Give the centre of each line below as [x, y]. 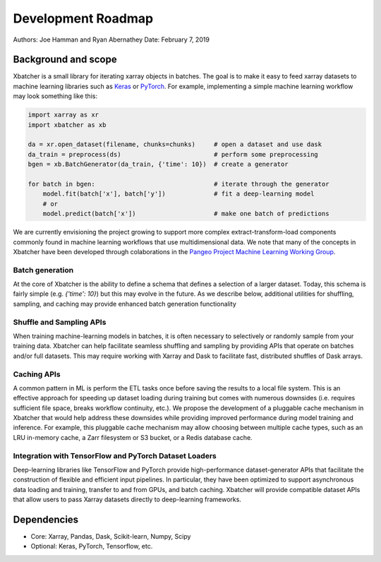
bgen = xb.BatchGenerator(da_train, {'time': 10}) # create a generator [158, 165]
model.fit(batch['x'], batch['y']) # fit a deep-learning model [179, 194]
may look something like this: [55, 96]
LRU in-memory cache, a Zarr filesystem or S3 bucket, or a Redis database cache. [133, 437]
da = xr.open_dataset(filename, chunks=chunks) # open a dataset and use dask [175, 144]
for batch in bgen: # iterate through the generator [179, 184]
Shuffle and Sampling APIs [60, 322]
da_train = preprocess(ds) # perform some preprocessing [173, 154]
